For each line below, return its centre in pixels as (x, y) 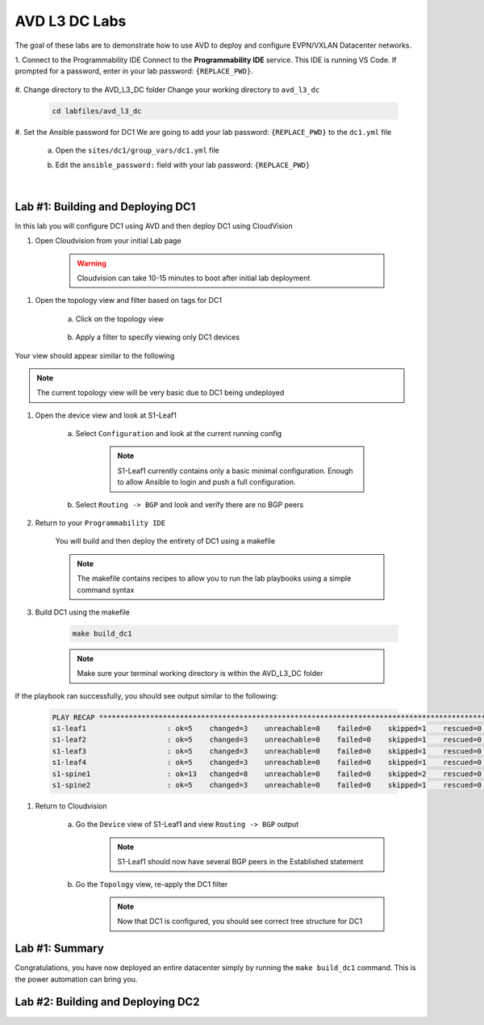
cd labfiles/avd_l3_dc (97, 111)
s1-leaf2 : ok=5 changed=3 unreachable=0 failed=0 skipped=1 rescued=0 (267, 740)
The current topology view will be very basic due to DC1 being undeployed (161, 393)
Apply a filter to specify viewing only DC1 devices (158, 337)
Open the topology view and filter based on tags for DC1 (128, 300)
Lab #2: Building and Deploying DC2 (107, 1002)
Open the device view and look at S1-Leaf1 (106, 415)
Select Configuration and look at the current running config (179, 434)
